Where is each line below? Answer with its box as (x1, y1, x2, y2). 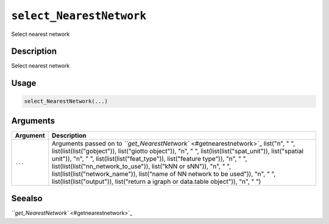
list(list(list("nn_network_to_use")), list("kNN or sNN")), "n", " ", (52, 162, 232, 170)
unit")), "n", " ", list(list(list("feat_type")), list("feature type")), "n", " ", (52, 154, 247, 163)
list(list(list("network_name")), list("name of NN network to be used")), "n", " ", (52, 169, 276, 178)
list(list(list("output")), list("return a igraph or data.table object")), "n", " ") (52, 177, 261, 186)
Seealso (11, 194, 43, 204)
